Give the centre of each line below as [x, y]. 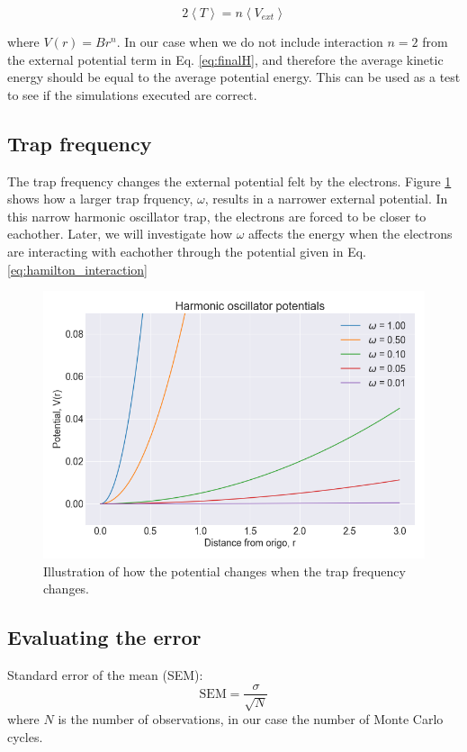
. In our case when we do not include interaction [250, 41]
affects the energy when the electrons [350, 234]
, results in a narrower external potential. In [326, 199]
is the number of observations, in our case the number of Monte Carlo [251, 718]
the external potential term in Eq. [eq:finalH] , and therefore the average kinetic [225, 59]
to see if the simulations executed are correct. [132, 94]
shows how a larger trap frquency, [100, 199]
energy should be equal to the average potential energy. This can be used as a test [234, 77]
